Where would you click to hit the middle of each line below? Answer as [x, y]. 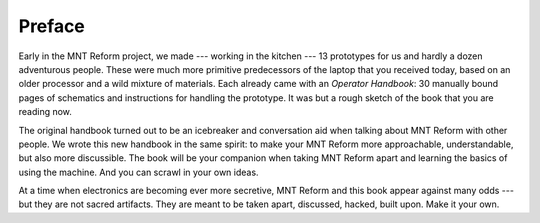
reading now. [45, 112]
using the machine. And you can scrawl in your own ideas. [138, 172]
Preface [51, 26]
